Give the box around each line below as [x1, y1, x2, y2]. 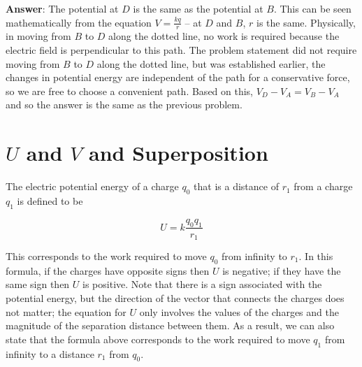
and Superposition [89, 138, 268, 167]
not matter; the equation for [6, 304, 126, 319]
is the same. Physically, [256, 15, 356, 29]
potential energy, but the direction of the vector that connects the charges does [6, 290, 345, 305]
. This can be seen [273, 1, 352, 15]
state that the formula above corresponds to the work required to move [6, 331, 310, 346]
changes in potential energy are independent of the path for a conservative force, [6, 70, 350, 85]
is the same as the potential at [133, 1, 263, 15]
